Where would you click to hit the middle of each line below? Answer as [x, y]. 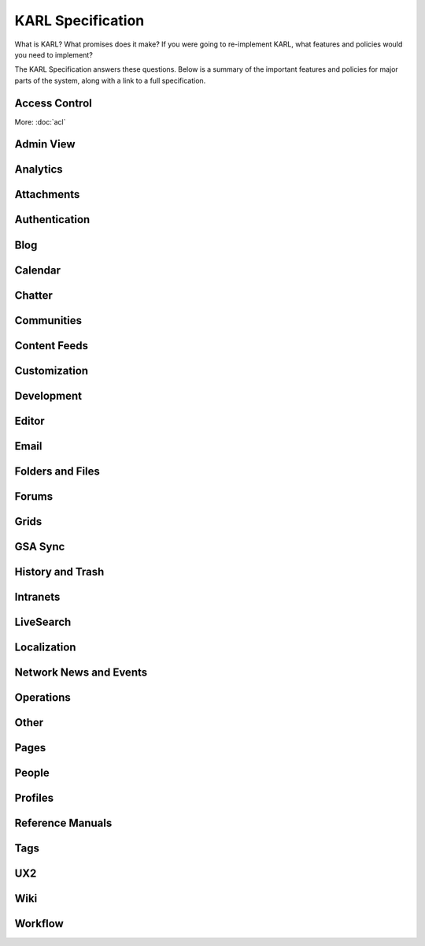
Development [48, 395]
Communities [48, 320]
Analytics [39, 169]
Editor [30, 421]
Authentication [52, 220]
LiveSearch [43, 622]
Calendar [37, 270]
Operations [42, 697]
